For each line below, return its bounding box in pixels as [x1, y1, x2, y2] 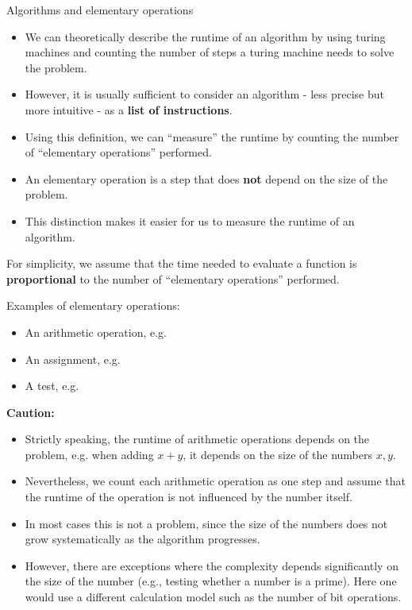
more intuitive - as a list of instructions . [25, 101, 233, 118]
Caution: [6, 403, 55, 420]
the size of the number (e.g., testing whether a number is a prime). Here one [25, 573, 397, 589]
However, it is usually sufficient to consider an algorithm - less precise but [25, 86, 384, 102]
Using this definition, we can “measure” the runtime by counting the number [25, 128, 399, 145]
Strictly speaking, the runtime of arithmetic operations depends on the [25, 430, 370, 447]
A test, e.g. [25, 377, 79, 394]
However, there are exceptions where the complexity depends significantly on [25, 557, 399, 573]
